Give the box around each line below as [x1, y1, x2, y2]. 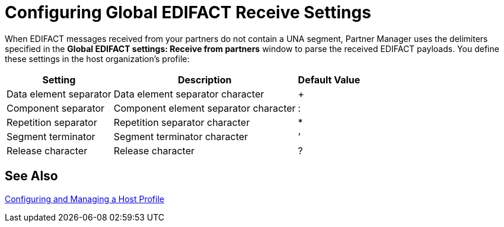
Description [177, 73, 232, 86]
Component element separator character [113, 102, 296, 114]
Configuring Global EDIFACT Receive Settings [5, 2, 371, 22]
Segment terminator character [113, 130, 248, 142]
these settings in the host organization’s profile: [5, 53, 190, 64]
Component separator [7, 102, 105, 114]
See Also [5, 168, 58, 184]
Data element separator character [113, 87, 264, 100]
